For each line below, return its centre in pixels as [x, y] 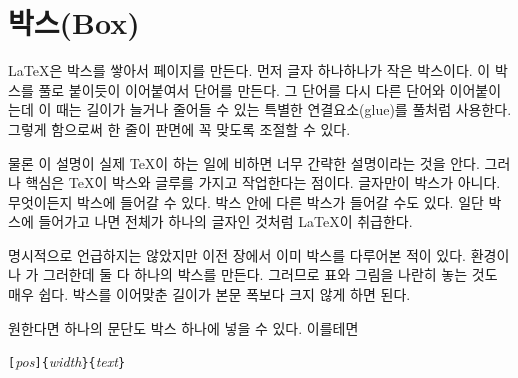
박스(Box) [74, 22]
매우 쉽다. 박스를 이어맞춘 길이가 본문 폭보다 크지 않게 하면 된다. [209, 294]
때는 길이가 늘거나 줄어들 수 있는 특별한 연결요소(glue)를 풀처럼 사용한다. [283, 109]
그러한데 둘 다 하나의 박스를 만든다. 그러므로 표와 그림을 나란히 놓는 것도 [270, 274]
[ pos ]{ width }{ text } [67, 361]
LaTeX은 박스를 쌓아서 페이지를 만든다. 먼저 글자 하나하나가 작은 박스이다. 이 [249, 70]
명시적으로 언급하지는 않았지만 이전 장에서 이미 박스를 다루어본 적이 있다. [237, 254]
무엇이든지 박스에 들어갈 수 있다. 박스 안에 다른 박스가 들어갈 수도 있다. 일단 [246, 201]
